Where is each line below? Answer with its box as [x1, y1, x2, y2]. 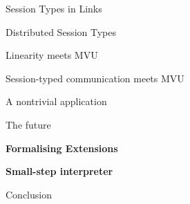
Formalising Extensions [6, 140, 118, 155]
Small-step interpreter [6, 164, 113, 178]
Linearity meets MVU [6, 48, 98, 62]
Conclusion [6, 187, 52, 201]
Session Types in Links [6, 1, 102, 15]
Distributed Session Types [6, 24, 116, 39]
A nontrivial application [6, 94, 107, 109]
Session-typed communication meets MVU [6, 71, 184, 85]
